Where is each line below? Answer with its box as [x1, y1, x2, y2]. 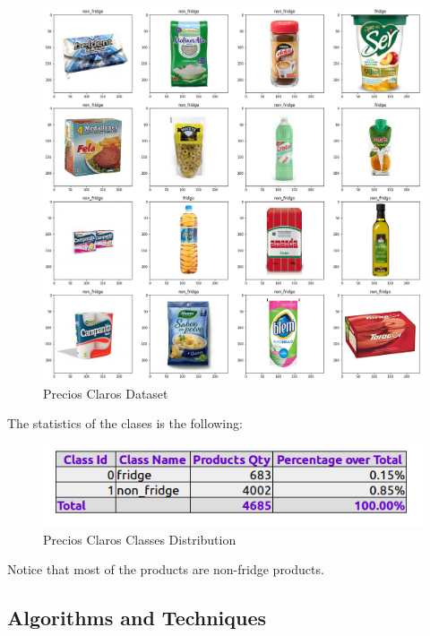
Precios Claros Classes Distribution [43, 529, 236, 548]
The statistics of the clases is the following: [7, 414, 243, 433]
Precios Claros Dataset [43, 383, 168, 402]
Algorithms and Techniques [7, 604, 267, 632]
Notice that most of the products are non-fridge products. [7, 560, 324, 579]
